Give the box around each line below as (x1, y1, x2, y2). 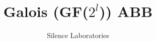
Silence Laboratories (47, 30, 109, 40)
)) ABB (99, 1, 153, 21)
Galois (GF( (3, 1, 89, 21)
